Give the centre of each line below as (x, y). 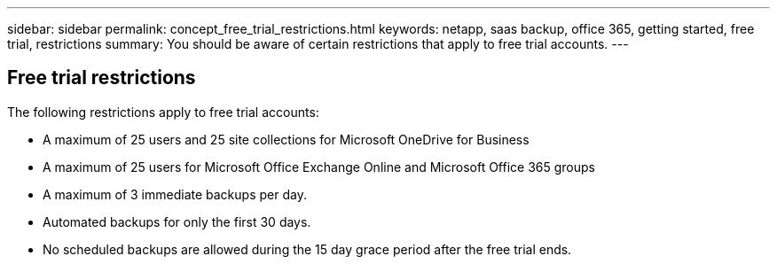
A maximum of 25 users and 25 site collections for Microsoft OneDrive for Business (286, 139)
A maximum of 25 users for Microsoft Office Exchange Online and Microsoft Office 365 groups (319, 167)
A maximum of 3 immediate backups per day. (175, 194)
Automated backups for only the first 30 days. (177, 221)
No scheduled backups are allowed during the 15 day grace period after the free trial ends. (307, 249)
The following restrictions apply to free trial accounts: (163, 112)
